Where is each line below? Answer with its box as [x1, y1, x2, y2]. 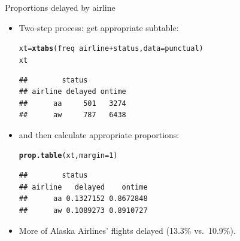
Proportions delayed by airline [5, 1, 116, 13]
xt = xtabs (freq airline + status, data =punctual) [19, 44, 203, 53]
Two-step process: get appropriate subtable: [19, 21, 179, 33]
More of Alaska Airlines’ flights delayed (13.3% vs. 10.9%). [19, 224, 236, 236]
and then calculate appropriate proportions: [19, 128, 180, 141]
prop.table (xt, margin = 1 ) [19, 151, 118, 160]
